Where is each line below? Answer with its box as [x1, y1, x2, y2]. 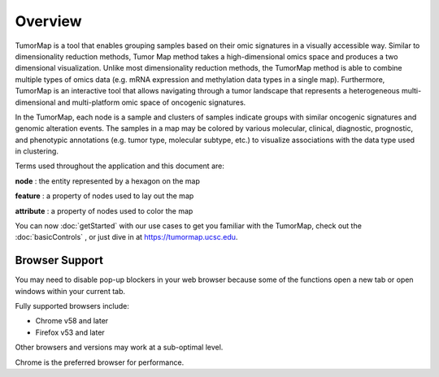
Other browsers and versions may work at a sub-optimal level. [15, 342, 224, 353]
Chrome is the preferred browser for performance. [15, 357, 185, 367]
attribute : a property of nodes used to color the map [15, 206, 193, 215]
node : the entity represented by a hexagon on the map [15, 175, 201, 186]
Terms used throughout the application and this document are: [15, 161, 225, 171]
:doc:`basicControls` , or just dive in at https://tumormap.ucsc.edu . [15, 232, 238, 242]
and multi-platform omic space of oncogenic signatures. [57, 97, 246, 107]
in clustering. [15, 146, 59, 156]
